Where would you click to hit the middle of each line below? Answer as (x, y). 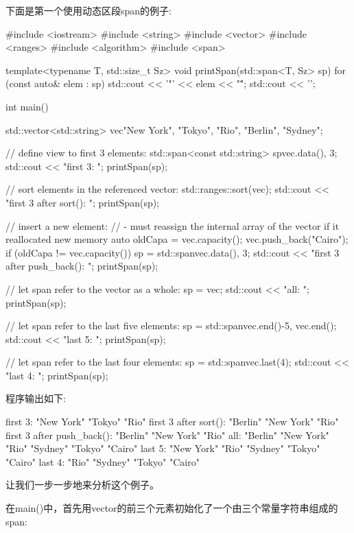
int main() (27, 106)
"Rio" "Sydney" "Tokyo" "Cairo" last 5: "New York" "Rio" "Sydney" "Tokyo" (163, 448)
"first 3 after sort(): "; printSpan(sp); (83, 202)
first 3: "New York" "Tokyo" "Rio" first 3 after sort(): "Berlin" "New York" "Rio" (172, 422)
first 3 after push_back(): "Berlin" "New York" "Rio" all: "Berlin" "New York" (167, 435)
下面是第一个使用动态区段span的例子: (88, 10)
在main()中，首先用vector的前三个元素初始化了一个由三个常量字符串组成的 (172, 508)
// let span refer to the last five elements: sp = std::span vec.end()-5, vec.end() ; (171, 325)
